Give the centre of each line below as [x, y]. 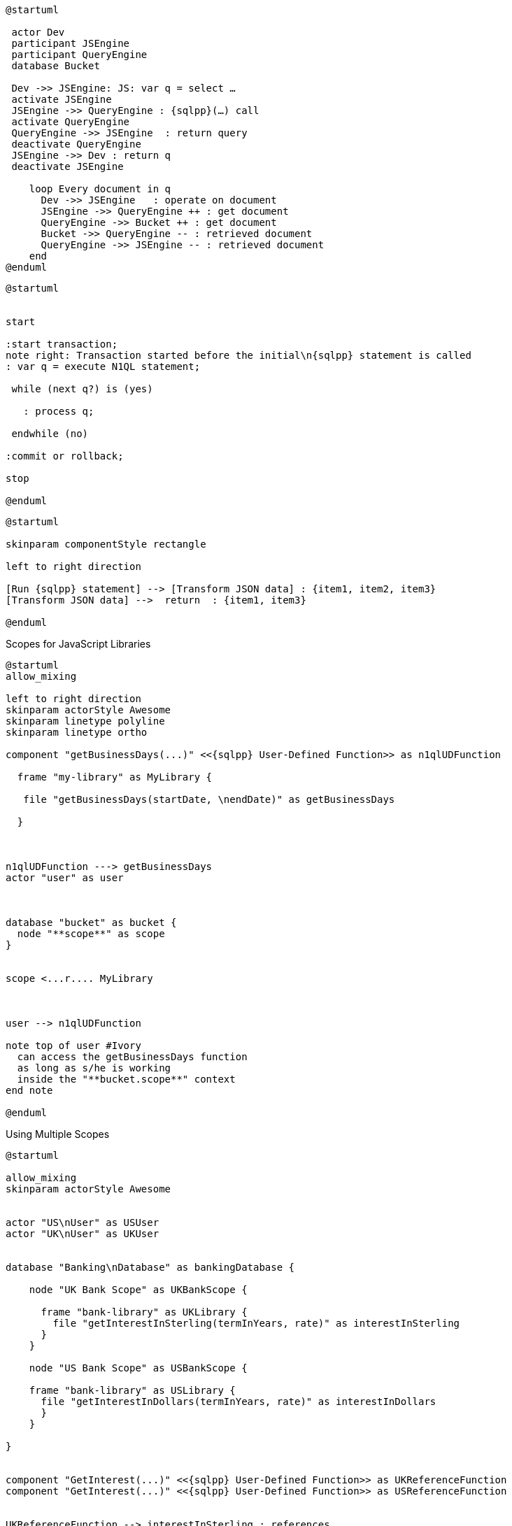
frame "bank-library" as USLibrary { [132, 1390]
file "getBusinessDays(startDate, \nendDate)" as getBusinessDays [209, 799]
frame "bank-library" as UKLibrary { [144, 1312]
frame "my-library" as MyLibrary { [115, 777]
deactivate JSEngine [67, 166]
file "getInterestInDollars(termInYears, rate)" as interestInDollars [239, 1402]
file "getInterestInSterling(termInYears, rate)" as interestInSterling [256, 1323]
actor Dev [38, 32]
